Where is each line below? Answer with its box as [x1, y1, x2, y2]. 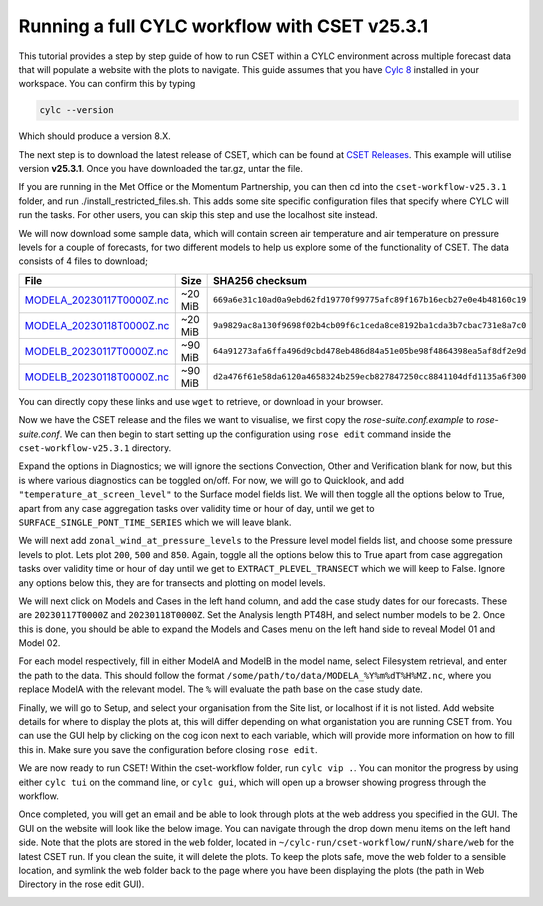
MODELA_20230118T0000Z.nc [24, 318, 170, 332]
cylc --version [39, 105, 114, 116]
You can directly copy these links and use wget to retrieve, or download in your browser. [18, 395, 384, 407]
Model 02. [18, 637, 61, 649]
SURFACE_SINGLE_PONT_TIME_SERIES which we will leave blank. [18, 516, 292, 528]
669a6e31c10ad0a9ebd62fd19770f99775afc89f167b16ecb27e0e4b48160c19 [213, 295, 527, 305]
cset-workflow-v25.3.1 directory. [18, 441, 172, 454]
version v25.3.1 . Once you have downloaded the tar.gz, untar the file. [18, 163, 304, 175]
